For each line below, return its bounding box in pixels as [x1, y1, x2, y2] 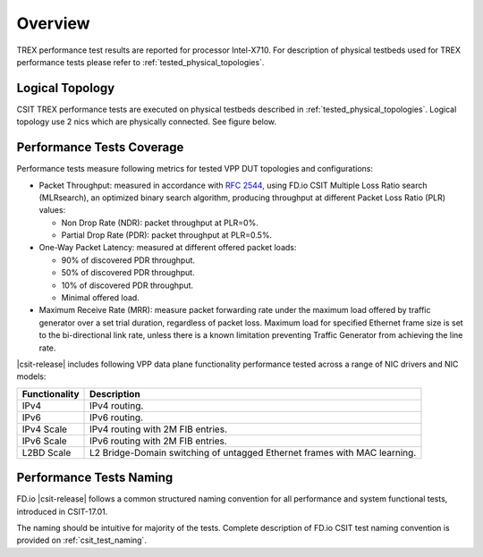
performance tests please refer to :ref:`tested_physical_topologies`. [16, 56, 265, 67]
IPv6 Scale [21, 435, 67, 447]
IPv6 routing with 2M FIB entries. [89, 435, 227, 447]
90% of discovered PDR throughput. [61, 255, 196, 266]
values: [38, 205, 66, 215]
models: [16, 371, 47, 382]
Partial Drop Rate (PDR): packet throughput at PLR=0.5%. [61, 230, 273, 241]
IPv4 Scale [21, 423, 67, 435]
